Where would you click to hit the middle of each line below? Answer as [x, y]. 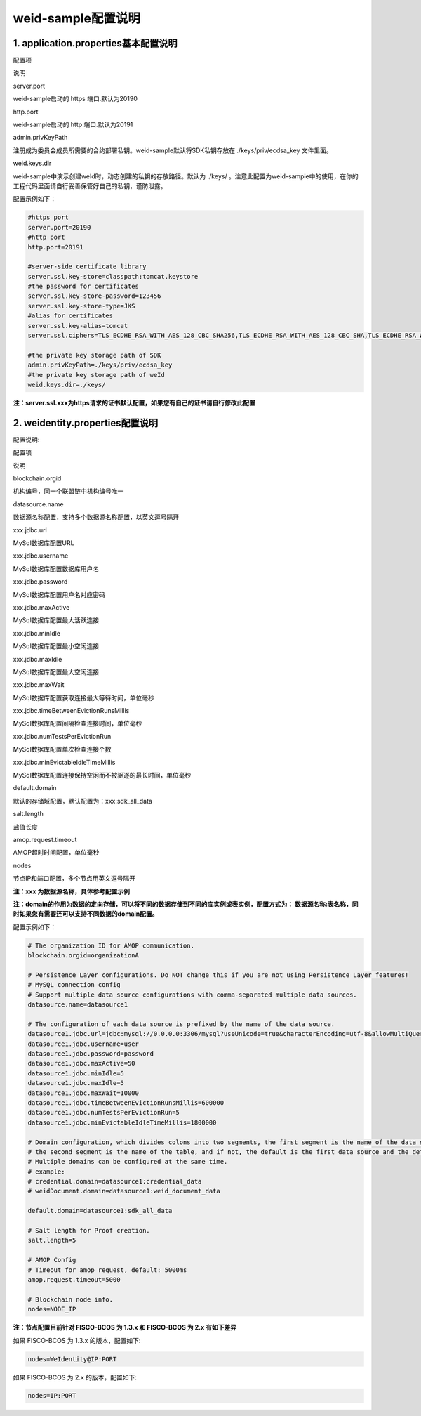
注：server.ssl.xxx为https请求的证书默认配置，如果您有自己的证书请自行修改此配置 [134, 402]
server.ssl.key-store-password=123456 [94, 296]
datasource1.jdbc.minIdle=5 [76, 1073]
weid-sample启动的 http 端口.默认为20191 [73, 125]
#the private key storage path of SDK [94, 355]
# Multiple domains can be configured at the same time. [128, 1162]
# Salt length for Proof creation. [89, 1231]
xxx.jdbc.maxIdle [38, 659]
